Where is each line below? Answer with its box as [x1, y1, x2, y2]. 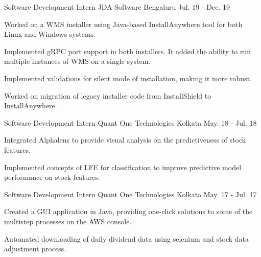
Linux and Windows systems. [4, 29, 96, 39]
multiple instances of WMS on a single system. [4, 56, 151, 66]
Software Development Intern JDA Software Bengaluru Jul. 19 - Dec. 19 [4, 2, 230, 12]
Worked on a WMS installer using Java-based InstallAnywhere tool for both [4, 18, 243, 29]
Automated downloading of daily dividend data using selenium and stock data [4, 233, 249, 244]
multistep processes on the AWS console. [4, 216, 132, 226]
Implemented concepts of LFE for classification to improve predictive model [4, 161, 242, 172]
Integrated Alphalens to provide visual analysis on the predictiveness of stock [4, 134, 246, 145]
